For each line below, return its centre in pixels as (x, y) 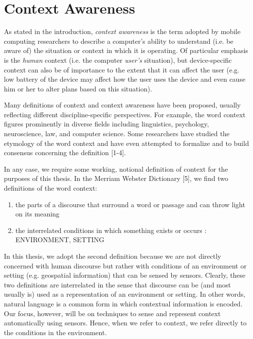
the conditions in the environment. (55, 332)
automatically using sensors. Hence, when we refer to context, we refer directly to (125, 323)
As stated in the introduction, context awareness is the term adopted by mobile (122, 31)
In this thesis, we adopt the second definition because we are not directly (113, 256)
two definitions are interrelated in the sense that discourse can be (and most (117, 284)
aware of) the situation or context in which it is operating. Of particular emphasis (126, 50)
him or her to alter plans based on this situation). (78, 88)
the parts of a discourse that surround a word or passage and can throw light (130, 204)
